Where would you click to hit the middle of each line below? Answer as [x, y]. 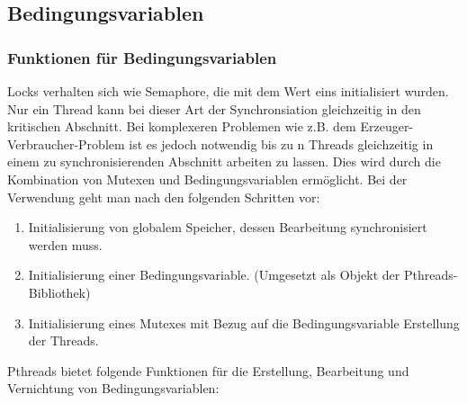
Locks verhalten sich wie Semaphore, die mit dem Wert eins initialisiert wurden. [228, 91]
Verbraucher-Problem [66, 143]
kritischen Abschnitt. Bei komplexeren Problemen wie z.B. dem [182, 126]
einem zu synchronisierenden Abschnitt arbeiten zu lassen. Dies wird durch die [224, 161]
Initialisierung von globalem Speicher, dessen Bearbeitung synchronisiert [228, 227]
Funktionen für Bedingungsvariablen [142, 57]
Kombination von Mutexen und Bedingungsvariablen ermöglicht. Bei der [207, 179]
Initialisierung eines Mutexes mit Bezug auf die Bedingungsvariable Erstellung [244, 322]
